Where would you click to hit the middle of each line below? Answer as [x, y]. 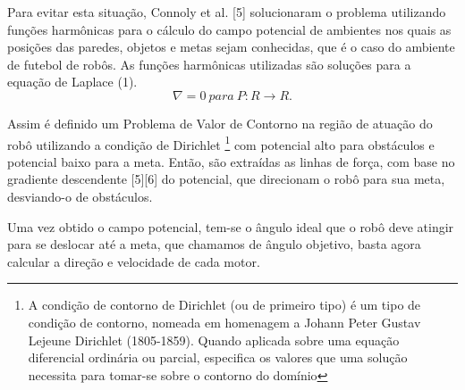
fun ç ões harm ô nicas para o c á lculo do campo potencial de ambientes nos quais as [229, 29]
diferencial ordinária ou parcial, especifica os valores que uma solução [218, 357]
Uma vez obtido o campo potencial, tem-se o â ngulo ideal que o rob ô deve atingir [231, 226]
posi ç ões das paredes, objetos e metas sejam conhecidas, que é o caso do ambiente [231, 47]
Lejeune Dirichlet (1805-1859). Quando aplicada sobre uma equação [214, 340]
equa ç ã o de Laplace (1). [72, 82]
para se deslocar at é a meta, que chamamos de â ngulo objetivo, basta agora [214, 244]
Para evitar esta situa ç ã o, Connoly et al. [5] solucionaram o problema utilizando [227, 12]
